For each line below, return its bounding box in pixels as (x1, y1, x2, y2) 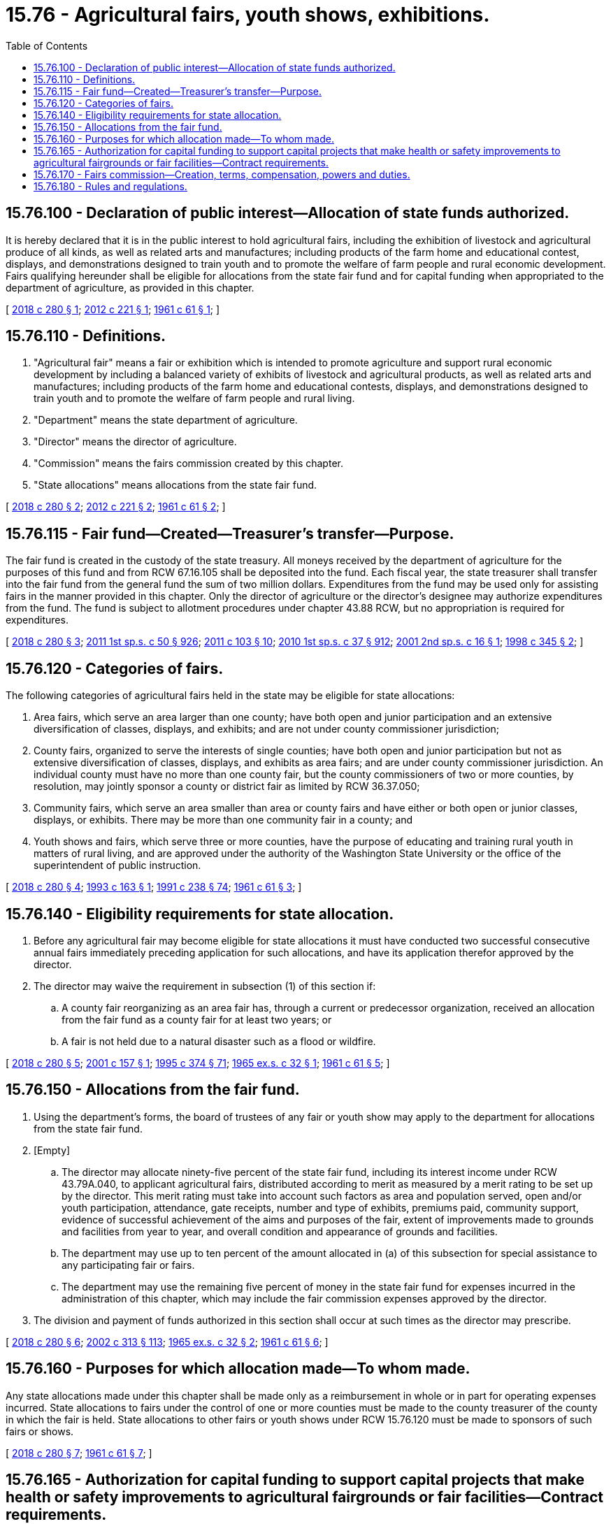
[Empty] (34, 1144, 71, 1156)
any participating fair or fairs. (62, 1258, 195, 1271)
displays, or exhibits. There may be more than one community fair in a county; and (34, 814, 413, 826)
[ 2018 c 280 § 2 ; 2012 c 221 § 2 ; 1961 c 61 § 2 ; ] (6, 501, 226, 513)
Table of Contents (6, 39, 88, 52)
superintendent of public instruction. (34, 859, 201, 872)
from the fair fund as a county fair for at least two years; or (62, 1013, 332, 1026)
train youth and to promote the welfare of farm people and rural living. (34, 392, 355, 405)
